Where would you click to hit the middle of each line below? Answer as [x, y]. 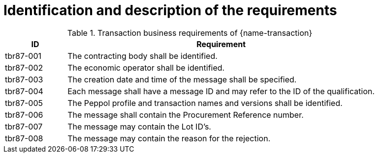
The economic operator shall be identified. [146, 67]
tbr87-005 [24, 103]
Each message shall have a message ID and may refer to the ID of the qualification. [221, 91]
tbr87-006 [24, 115]
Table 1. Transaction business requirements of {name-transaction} [190, 33]
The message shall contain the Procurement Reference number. [186, 115]
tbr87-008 [24, 138]
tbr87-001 [23, 56]
